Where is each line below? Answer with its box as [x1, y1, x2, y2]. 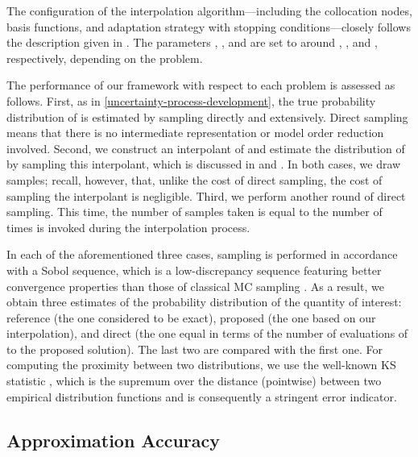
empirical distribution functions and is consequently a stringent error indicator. [6, 388, 397, 405]
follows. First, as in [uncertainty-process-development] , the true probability [6, 92, 376, 109]
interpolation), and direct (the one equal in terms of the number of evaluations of [6, 325, 408, 342]
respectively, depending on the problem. [6, 49, 203, 66]
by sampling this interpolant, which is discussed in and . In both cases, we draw [6, 156, 401, 172]
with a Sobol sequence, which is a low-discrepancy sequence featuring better [6, 261, 382, 278]
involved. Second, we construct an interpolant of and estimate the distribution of [6, 139, 405, 156]
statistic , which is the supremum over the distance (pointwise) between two [6, 372, 382, 389]
